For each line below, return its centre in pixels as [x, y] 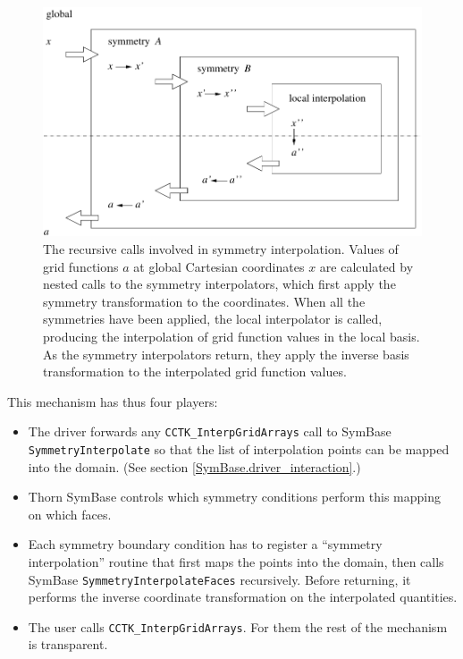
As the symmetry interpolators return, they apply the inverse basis [226, 354]
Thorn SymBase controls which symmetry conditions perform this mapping [235, 497]
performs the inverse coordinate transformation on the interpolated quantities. [243, 597]
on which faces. [70, 514]
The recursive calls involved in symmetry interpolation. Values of [221, 248]
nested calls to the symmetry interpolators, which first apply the [219, 284]
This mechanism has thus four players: [113, 401]
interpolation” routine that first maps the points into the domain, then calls [236, 561]
